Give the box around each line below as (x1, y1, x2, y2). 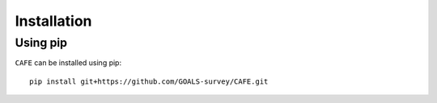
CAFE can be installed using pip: (15, 58, 121, 68)
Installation (15, 12, 92, 30)
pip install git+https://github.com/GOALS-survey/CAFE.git (29, 76, 269, 86)
